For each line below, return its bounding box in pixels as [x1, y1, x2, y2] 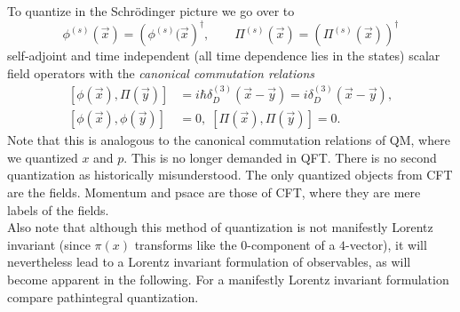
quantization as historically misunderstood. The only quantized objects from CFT [7, 165, 453, 184]
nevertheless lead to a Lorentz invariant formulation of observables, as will [7, 252, 411, 271]
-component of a [247, 235, 336, 253]
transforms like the [134, 235, 237, 253]
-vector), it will [345, 235, 427, 253]
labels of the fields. [7, 200, 109, 219]
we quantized [7, 148, 78, 166]
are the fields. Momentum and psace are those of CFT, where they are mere [7, 182, 421, 201]
